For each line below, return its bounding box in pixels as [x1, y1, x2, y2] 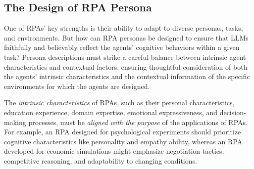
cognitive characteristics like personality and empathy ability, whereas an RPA [4, 136, 243, 146]
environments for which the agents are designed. [4, 81, 150, 91]
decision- [219, 107, 246, 117]
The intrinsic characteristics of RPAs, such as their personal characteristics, [4, 97, 235, 108]
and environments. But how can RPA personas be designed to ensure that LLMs [4, 32, 249, 42]
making [4, 117, 26, 127]
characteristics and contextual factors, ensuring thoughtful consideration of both [4, 61, 248, 72]
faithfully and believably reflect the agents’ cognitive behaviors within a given [4, 42, 240, 52]
